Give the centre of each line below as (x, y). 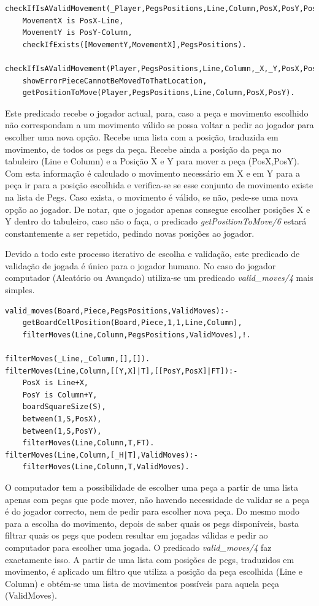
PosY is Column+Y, (60, 395)
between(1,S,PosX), (62, 419)
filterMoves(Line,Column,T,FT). (88, 443)
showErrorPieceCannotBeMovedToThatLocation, (115, 81)
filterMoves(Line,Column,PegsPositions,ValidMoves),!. (136, 335)
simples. (20, 290)
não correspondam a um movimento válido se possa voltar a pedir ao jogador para (159, 125)
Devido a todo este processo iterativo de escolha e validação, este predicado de (152, 254)
